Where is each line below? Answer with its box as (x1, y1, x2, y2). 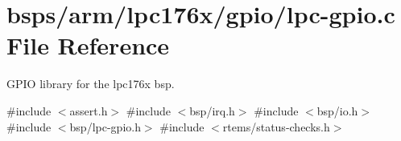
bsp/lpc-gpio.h (69, 118, 141, 135)
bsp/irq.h (189, 102, 235, 119)
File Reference (6, 29, 170, 62)
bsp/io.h (316, 102, 358, 119)
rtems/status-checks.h (222, 118, 330, 135)
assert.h (69, 102, 108, 119)
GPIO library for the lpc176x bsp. (6, 75, 175, 92)
